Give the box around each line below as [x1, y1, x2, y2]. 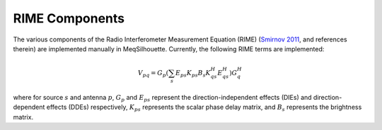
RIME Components [13, 11, 125, 26]
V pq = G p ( [137, 69, 169, 79]
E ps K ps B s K [175, 69, 212, 79]
